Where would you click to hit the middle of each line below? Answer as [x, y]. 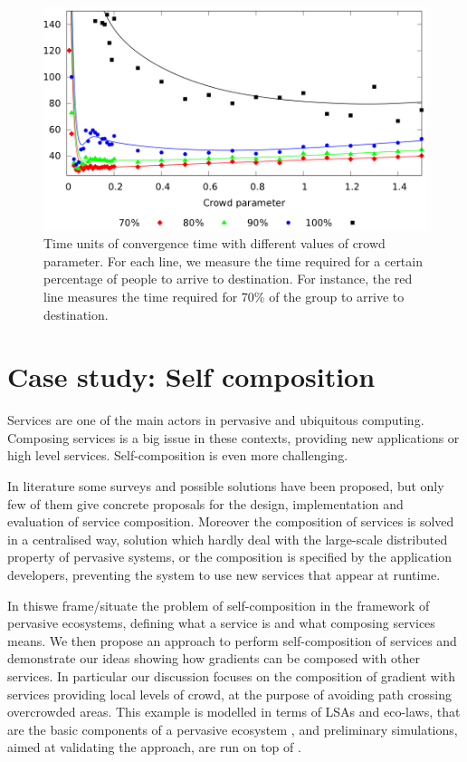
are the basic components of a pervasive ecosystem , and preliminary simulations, [233, 729]
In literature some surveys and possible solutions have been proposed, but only [226, 486]
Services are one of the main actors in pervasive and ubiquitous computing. [216, 420]
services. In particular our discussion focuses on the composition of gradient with [232, 675]
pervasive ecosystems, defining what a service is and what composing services [221, 623]
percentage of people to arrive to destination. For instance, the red [228, 279]
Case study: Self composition [191, 376]
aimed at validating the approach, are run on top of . [154, 747]
